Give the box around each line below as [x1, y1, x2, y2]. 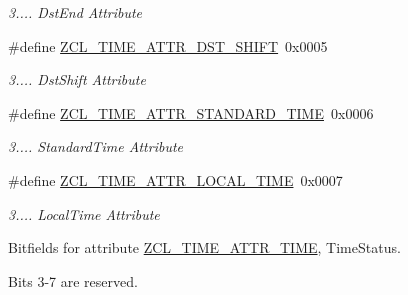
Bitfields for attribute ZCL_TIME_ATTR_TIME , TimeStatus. [8, 237, 401, 258]
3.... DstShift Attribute [8, 69, 146, 90]
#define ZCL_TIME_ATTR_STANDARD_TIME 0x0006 [8, 102, 374, 123]
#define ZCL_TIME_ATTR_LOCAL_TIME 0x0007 [8, 169, 343, 190]
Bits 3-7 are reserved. [8, 270, 138, 291]
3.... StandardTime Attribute [8, 136, 184, 157]
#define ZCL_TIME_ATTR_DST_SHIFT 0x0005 [8, 35, 328, 56]
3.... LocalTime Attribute [8, 203, 160, 224]
